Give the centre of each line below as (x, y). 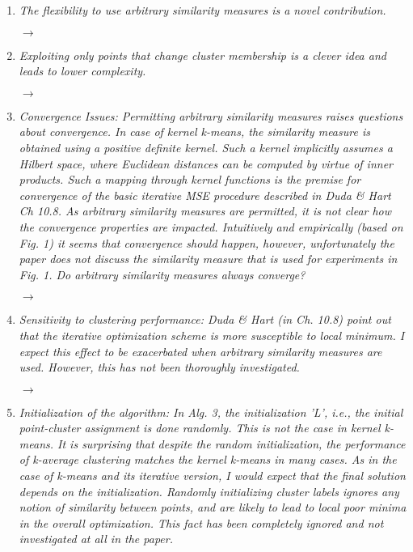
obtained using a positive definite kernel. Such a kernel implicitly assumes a (206, 147)
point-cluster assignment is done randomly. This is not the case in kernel (200, 428)
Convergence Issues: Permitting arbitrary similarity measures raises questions (211, 115)
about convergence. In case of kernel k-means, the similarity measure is (194, 132)
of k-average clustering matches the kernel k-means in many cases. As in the (208, 459)
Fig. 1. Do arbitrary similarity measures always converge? (162, 274)
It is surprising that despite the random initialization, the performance (232, 443)
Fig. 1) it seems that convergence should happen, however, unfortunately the (206, 242)
